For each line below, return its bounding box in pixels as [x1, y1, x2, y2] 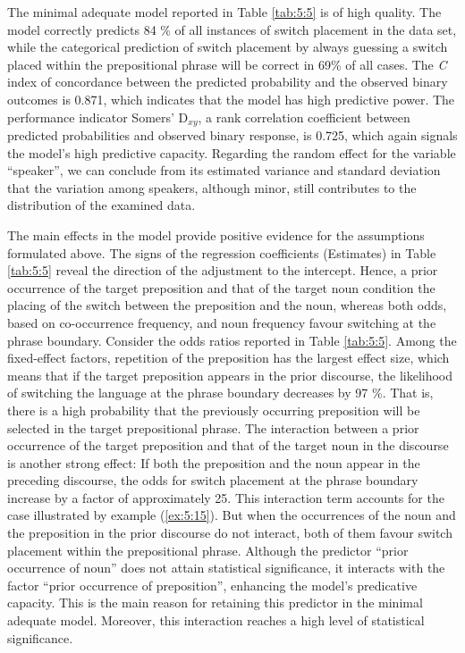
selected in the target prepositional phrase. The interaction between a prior [7, 418, 419, 437]
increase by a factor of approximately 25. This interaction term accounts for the [7, 488, 444, 506]
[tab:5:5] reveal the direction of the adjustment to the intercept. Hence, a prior [7, 261, 438, 280]
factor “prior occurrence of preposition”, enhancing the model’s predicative [7, 575, 418, 594]
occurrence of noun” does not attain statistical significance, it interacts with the [7, 558, 445, 577]
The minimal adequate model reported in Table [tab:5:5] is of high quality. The [7, 3, 442, 21]
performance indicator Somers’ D [7, 107, 189, 126]
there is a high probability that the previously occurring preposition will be [7, 400, 420, 419]
